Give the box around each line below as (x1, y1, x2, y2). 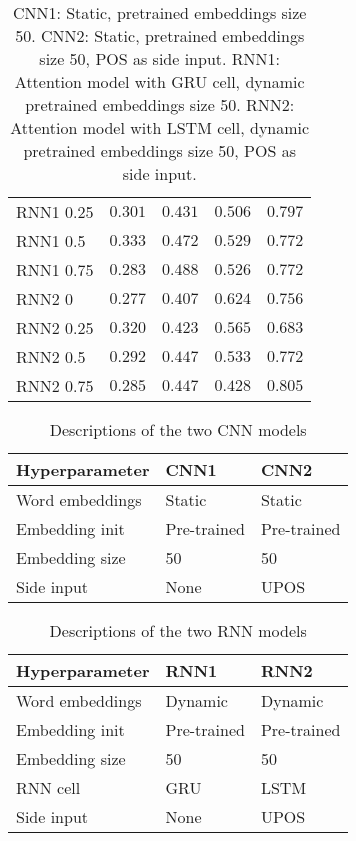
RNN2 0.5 (16, 345, 86, 368)
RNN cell (16, 776, 81, 799)
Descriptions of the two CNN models (49, 418, 307, 441)
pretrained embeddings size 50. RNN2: (25, 93, 295, 116)
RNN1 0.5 (16, 229, 86, 252)
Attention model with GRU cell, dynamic (14, 70, 305, 93)
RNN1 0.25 (16, 200, 94, 223)
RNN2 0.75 (16, 374, 94, 397)
